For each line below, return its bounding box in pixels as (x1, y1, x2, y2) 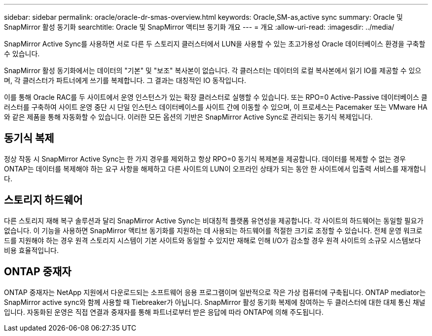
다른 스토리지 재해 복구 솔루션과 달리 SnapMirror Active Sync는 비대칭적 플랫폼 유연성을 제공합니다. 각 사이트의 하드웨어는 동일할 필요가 (4, 216, 424, 225)
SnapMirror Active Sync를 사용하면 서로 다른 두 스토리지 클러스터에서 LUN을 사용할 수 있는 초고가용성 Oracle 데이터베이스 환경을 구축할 (4, 40, 426, 48)
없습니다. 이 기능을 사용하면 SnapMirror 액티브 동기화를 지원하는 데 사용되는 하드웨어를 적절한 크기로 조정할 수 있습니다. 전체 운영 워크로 (4, 226, 423, 235)
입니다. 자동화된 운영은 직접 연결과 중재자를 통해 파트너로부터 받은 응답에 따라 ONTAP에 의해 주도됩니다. (4, 307, 324, 316)
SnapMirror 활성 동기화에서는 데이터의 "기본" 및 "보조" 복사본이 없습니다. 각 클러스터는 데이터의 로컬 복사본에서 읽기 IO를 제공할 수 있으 (4, 66, 422, 75)
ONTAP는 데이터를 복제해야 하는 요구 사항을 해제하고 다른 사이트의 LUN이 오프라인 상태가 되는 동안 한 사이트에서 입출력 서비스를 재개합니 (4, 164, 426, 173)
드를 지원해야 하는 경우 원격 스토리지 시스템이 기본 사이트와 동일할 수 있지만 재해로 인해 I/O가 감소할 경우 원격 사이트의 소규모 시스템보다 (4, 236, 421, 245)
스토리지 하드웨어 (4, 194, 83, 207)
